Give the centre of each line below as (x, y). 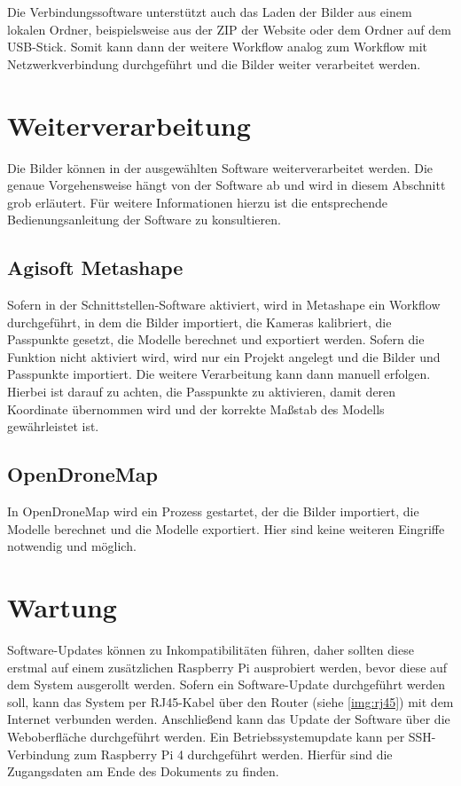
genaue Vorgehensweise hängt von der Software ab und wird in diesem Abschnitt (227, 185)
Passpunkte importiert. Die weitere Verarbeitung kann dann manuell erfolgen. (219, 374)
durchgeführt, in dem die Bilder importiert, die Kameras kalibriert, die (199, 322)
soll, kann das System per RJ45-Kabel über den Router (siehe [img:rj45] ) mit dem (230, 701)
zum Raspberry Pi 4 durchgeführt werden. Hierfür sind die (233, 754)
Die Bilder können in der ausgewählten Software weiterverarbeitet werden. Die (220, 167)
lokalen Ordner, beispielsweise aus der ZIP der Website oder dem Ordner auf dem (229, 29)
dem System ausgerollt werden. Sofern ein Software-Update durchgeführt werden (226, 684)
